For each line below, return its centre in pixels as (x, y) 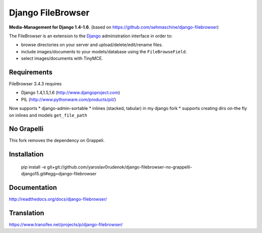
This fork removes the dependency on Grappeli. (57, 140)
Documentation (33, 188)
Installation (26, 154)
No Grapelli (26, 129)
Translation (27, 213)
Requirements (31, 72)
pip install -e (33, 167)
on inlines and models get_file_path (48, 115)
